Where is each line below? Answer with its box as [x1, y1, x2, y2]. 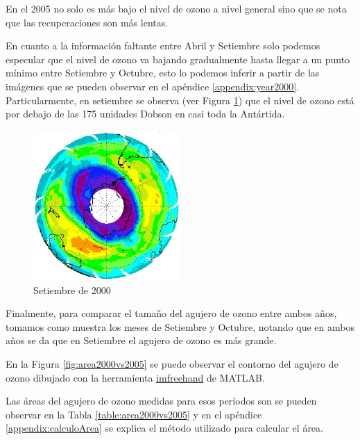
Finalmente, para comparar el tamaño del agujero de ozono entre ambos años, [6, 306, 337, 320]
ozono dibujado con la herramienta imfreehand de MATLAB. [6, 370, 265, 384]
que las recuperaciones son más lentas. [6, 15, 169, 29]
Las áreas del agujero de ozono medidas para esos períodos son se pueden [6, 393, 317, 408]
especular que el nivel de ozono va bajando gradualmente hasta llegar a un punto [6, 51, 350, 66]
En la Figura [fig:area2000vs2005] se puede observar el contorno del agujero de [6, 357, 338, 371]
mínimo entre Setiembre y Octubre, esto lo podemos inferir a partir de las [6, 65, 320, 80]
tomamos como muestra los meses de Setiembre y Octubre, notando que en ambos [6, 319, 354, 334]
